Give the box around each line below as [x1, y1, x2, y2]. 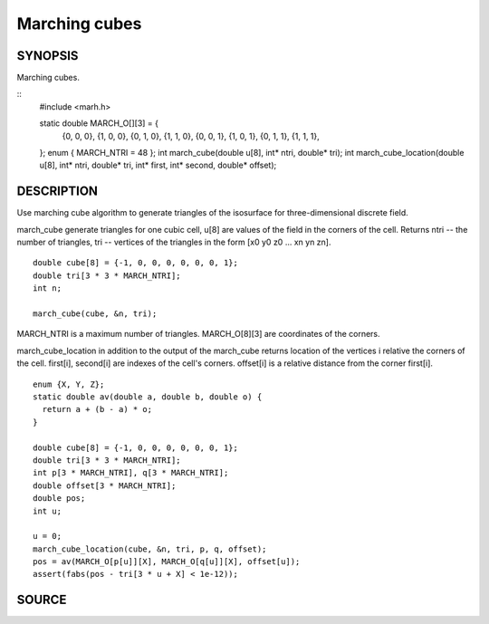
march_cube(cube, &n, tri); [33, 309, 158, 319]
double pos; [33, 494, 86, 504]
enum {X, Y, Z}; [33, 379, 105, 389]
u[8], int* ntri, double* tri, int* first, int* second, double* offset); [39, 159, 277, 171]
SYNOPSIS [16, 48, 79, 63]
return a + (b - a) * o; [42, 404, 153, 415]
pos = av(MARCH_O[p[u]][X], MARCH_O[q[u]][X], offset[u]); [33, 557, 301, 567]
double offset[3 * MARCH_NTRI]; [33, 480, 177, 491]
